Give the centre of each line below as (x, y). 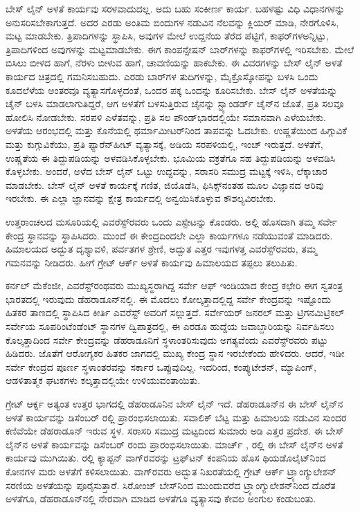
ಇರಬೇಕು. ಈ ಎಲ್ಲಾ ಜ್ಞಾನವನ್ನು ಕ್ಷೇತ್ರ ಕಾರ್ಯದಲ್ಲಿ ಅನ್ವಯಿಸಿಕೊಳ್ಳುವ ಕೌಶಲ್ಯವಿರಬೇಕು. (141, 198)
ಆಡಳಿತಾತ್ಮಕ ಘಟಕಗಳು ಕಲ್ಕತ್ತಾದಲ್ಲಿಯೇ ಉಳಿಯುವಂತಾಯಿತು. (103, 380)
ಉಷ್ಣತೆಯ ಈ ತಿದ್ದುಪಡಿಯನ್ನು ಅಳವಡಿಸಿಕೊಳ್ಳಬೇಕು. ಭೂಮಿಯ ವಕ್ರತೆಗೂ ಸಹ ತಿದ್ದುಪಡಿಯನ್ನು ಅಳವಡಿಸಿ (171, 157)
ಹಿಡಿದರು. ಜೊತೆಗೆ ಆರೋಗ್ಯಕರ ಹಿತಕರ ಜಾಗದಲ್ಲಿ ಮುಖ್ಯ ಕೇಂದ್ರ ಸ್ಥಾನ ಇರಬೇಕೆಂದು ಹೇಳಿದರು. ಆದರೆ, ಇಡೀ (175, 353)
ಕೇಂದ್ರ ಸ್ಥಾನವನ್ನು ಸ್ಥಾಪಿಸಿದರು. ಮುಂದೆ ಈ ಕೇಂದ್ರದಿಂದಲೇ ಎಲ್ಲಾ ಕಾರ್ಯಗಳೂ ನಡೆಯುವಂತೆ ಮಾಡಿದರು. (169, 235)
